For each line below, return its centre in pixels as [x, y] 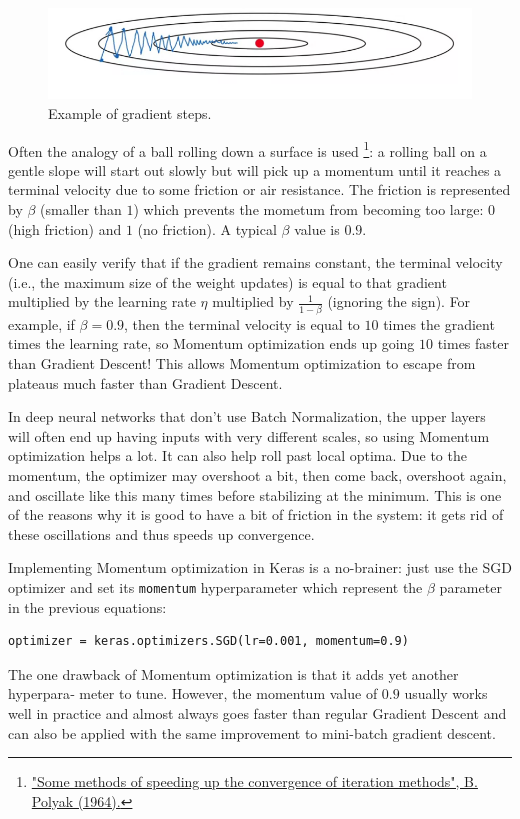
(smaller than [81, 209]
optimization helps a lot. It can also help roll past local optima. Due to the [237, 455]
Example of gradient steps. [130, 113]
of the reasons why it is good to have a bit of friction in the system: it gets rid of [256, 514]
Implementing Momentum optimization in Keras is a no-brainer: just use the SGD [260, 567]
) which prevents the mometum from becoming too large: [308, 209]
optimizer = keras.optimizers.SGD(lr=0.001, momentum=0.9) [208, 641]
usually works [446, 693]
